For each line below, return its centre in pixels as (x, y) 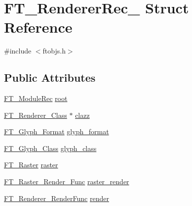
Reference (38, 27)
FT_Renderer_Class (36, 115)
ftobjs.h (54, 51)
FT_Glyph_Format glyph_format (57, 131)
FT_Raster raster (31, 165)
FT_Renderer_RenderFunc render (57, 198)
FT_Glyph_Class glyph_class (50, 148)
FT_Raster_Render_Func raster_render (67, 181)
